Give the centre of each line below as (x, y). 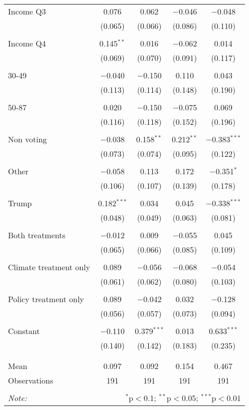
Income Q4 (27, 43)
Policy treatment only (46, 299)
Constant (24, 331)
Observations (31, 380)
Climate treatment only (49, 267)
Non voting (27, 139)
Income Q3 (27, 11)
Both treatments (37, 235)
